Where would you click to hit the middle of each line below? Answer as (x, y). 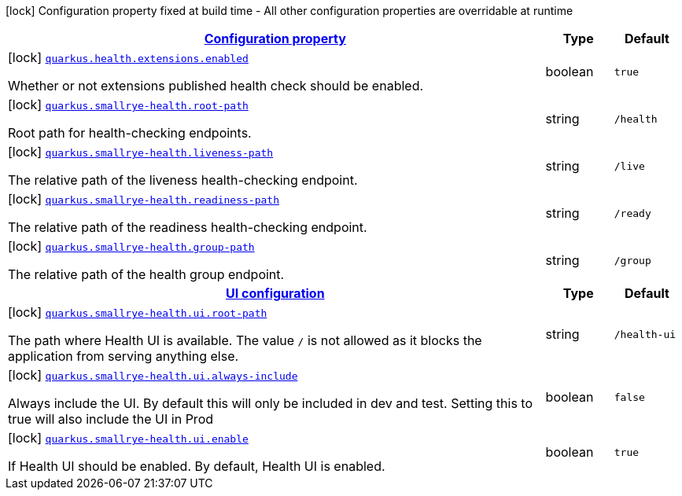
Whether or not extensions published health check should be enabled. (216, 86)
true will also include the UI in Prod (111, 419)
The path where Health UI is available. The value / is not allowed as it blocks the (245, 340)
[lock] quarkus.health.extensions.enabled (128, 57)
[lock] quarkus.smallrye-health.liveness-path (141, 152)
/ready (632, 213)
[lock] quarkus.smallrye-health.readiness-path (144, 199)
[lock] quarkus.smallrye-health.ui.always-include (153, 375)
